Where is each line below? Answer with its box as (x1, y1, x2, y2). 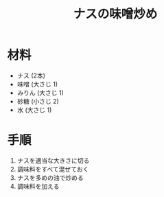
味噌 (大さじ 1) (16, 80, 58, 88)
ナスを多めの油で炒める (16, 173, 84, 182)
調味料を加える (16, 182, 60, 190)
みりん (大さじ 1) (16, 89, 64, 97)
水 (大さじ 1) (16, 106, 52, 114)
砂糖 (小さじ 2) (16, 97, 60, 105)
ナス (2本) (16, 71, 46, 80)
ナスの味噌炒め (73, 6, 158, 22)
